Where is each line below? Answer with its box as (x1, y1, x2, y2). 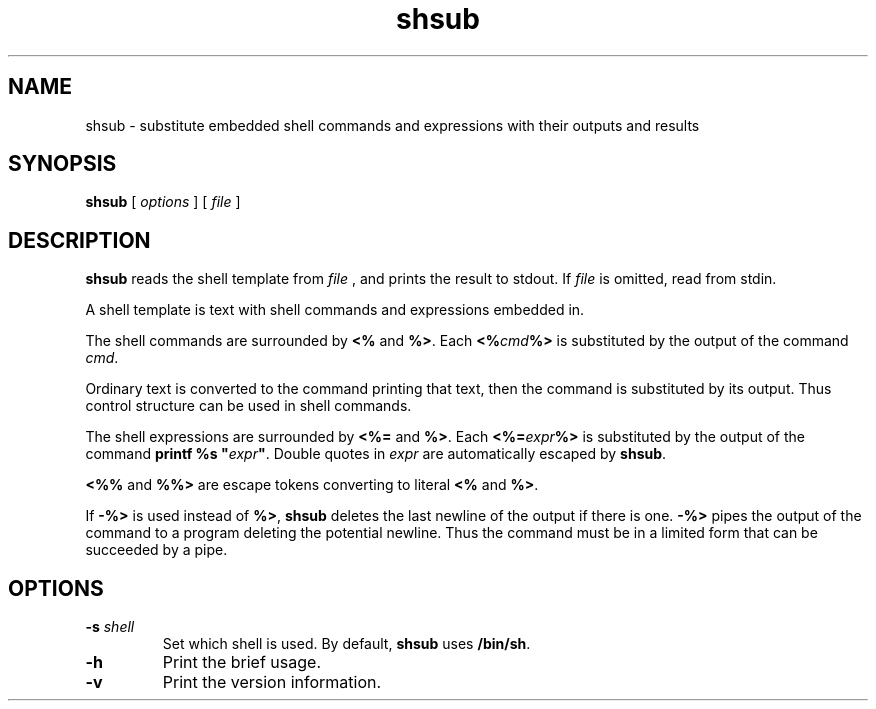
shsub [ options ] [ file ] (85, 193, 241, 211)
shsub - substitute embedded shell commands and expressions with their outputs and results (85, 116, 700, 134)
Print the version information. (162, 672, 382, 693)
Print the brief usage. (162, 652, 322, 673)
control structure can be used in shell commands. (85, 397, 412, 415)
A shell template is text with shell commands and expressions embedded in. (85, 301, 585, 319)
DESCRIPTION (8, 227, 151, 253)
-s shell (85, 618, 135, 636)
